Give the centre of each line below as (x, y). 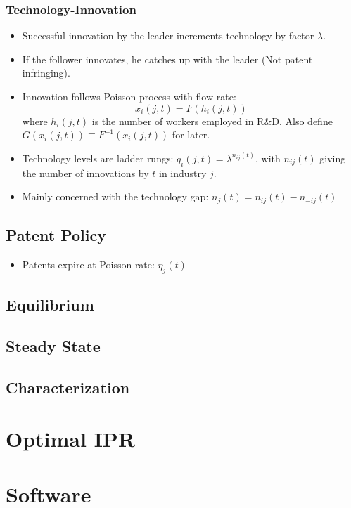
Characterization (68, 387)
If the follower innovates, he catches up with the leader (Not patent (167, 59)
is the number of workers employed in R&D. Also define (212, 121)
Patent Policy (56, 235)
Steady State (53, 345)
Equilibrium (50, 305)
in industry (183, 172)
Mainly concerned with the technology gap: (115, 196)
